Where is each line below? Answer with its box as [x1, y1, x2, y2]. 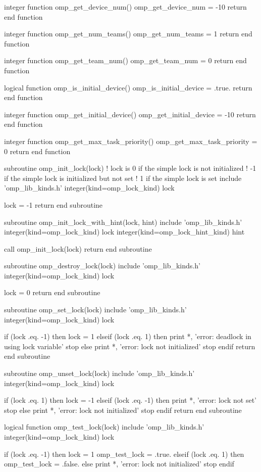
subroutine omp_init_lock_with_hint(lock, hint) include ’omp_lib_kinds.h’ [4, 216, 242, 227]
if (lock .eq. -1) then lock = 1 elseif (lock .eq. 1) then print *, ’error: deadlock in [4, 331, 251, 342]
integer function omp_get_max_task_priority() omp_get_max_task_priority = [4, 135, 257, 146]
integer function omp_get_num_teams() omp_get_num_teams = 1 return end [4, 28, 252, 39]
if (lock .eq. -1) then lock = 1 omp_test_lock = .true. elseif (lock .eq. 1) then [4, 448, 244, 459]
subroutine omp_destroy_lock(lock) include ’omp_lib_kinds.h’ [4, 260, 200, 271]
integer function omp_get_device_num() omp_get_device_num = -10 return [4, 2, 247, 12]
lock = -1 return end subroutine [4, 199, 103, 210]
